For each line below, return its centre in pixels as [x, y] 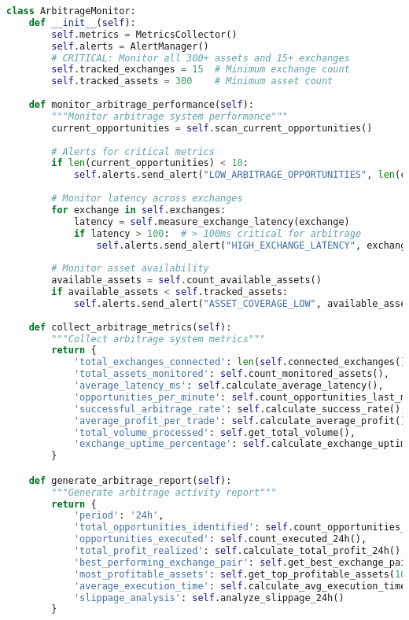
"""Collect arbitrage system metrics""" [158, 339]
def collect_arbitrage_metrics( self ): [130, 327]
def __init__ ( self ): [82, 22]
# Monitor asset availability [130, 269]
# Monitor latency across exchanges [147, 198]
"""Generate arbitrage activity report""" [164, 492]
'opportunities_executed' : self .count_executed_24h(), [220, 539]
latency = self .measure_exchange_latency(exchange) [212, 221]
